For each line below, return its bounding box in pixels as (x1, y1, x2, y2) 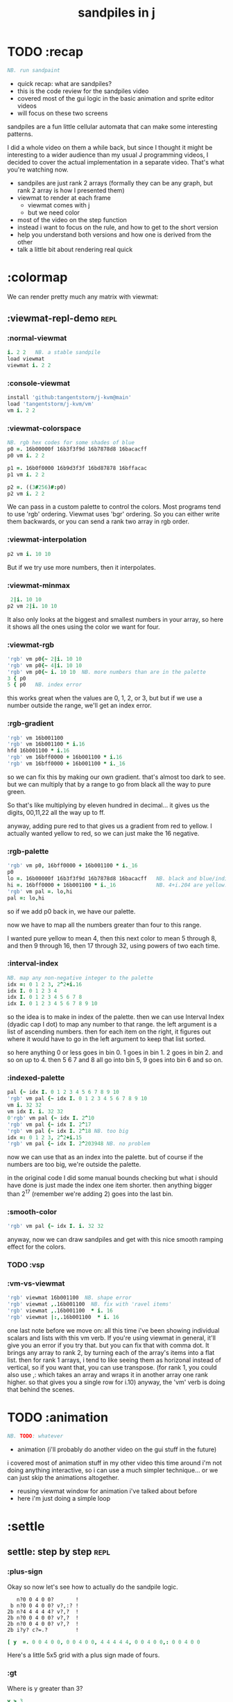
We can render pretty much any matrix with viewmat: (7, 292, 159, 301)
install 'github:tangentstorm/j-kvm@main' (7, 394, 132, 401)
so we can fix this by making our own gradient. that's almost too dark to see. (7, 773, 226, 781)
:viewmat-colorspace (7, 423, 82, 433)
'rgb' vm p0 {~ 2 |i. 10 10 (7, 655, 82, 662)
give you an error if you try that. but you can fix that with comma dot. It (7, 1341, 209, 1349)
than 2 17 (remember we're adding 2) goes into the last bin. (7, 1188, 173, 1198)
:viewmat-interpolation (7, 534, 87, 544)
